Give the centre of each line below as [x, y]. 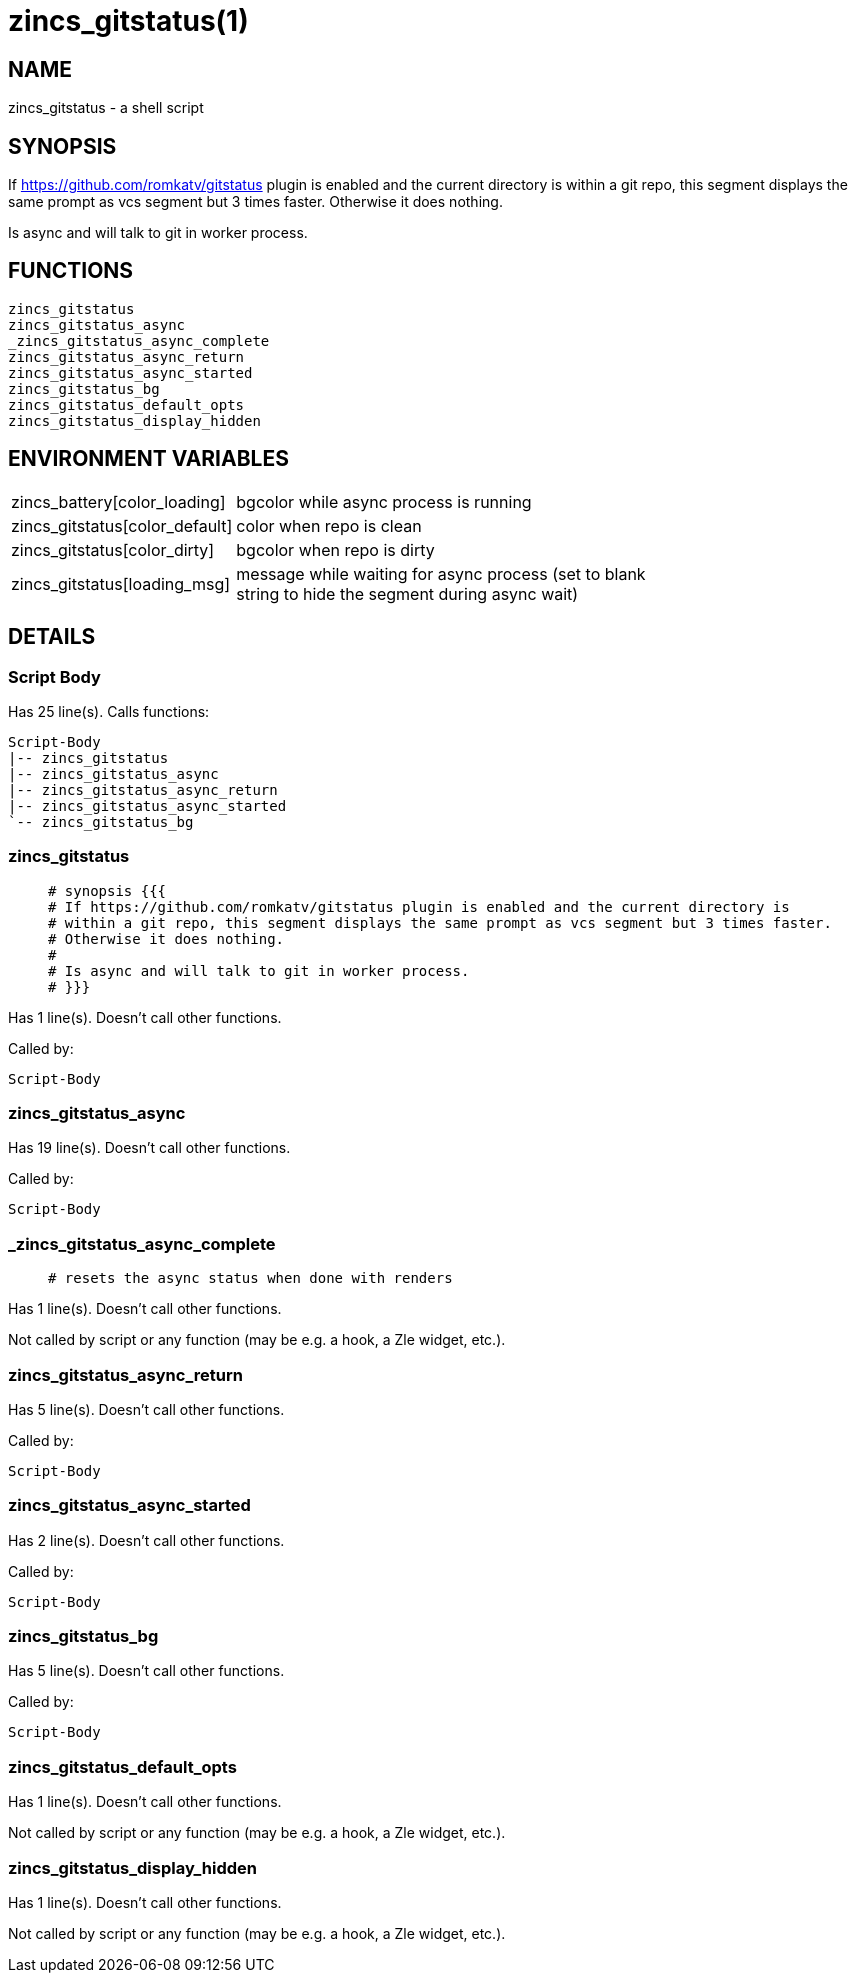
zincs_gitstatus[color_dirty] [113, 549]
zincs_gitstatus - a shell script [106, 108]
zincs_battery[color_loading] [118, 501]
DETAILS [52, 637]
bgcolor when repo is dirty [335, 549]
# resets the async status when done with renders [250, 1278]
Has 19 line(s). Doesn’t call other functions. [149, 1148]
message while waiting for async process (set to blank [441, 573]
